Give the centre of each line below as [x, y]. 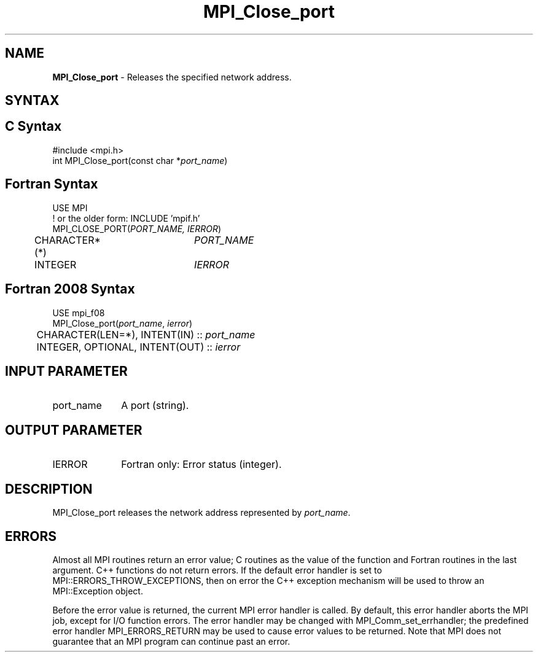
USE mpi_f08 [79, 313]
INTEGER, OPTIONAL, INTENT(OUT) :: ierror [138, 347]
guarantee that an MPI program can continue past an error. [171, 641]
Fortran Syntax [52, 184]
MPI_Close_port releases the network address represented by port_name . [201, 513]
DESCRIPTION [49, 489]
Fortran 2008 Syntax [70, 289]
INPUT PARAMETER [66, 371]
